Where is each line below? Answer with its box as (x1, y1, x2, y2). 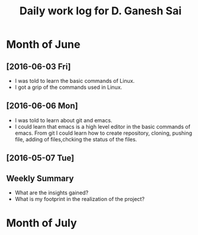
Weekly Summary (6, 173, 74, 183)
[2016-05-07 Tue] (6, 153, 75, 163)
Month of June (6, 38, 81, 51)
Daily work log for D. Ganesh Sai (19, 4, 182, 18)
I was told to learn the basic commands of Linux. (14, 78, 135, 84)
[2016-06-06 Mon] (6, 101, 78, 111)
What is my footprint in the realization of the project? (14, 196, 145, 203)
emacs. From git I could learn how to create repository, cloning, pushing (14, 129, 193, 137)
